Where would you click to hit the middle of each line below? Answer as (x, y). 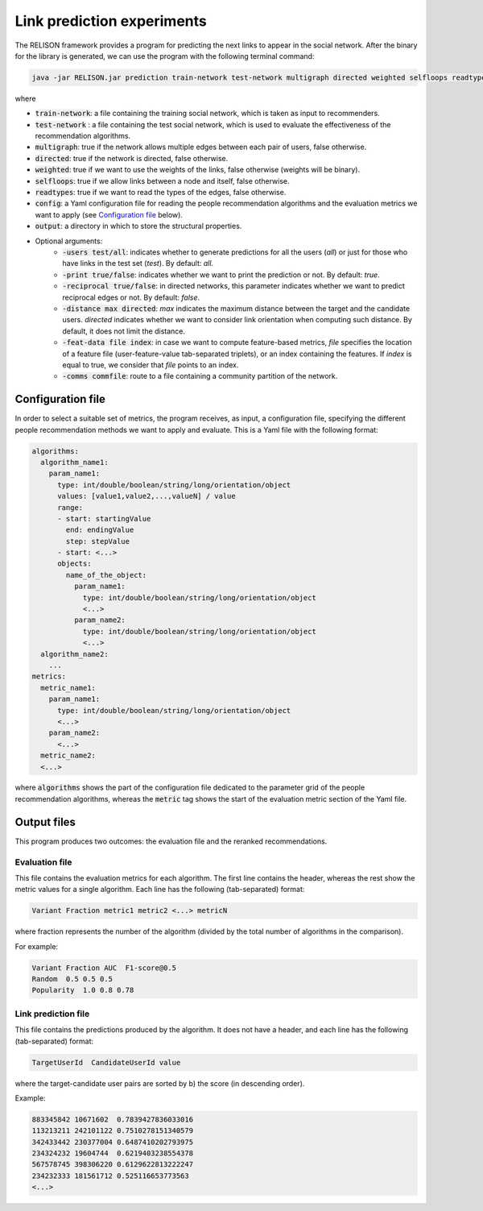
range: (70, 507)
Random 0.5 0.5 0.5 (72, 979)
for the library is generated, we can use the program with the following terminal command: (165, 56)
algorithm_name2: (74, 654)
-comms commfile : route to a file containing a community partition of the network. (200, 376)
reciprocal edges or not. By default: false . (131, 297)
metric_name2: (68, 756)
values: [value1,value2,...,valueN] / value (147, 496)
